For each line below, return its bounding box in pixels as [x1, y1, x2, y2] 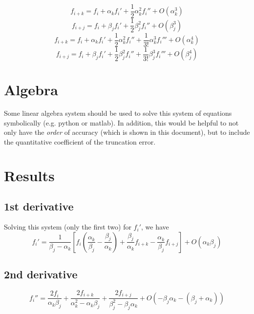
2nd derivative [4, 267, 78, 282]
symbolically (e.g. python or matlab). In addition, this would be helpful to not [4, 117, 239, 127]
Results [4, 165, 55, 185]
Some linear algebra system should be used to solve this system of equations [4, 108, 232, 118]
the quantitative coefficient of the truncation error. [4, 136, 156, 147]
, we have [141, 222, 169, 232]
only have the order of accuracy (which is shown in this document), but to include [4, 127, 250, 137]
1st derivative [4, 199, 74, 214]
